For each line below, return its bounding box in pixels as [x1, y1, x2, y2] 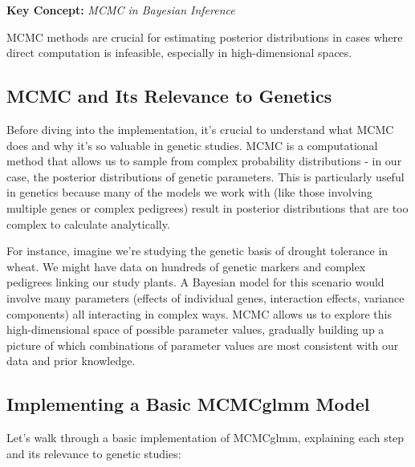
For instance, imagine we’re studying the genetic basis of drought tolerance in [6, 242, 389, 259]
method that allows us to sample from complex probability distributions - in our [6, 152, 402, 169]
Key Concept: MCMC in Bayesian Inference [6, 2, 235, 18]
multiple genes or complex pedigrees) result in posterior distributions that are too [6, 199, 409, 216]
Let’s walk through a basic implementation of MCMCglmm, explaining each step [6, 429, 405, 446]
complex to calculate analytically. [6, 215, 170, 232]
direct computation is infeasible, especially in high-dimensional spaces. [6, 44, 352, 61]
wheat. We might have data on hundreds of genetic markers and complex [6, 258, 366, 274]
